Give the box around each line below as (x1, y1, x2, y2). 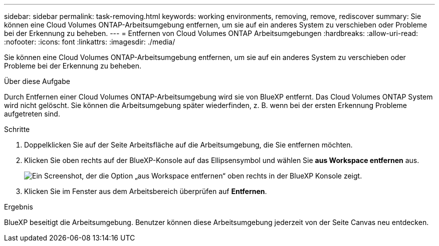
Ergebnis (4, 202, 33, 211)
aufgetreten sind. (4, 109, 60, 118)
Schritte (4, 125, 30, 133)
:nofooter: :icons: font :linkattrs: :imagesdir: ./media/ (4, 37, 175, 46)
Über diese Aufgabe (4, 77, 70, 85)
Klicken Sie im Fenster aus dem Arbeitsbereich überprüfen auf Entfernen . (24, 187, 267, 195)
